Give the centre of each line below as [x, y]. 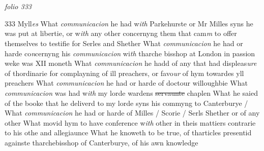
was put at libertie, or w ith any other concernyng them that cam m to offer [121, 33]
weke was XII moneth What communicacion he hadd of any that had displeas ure [131, 63]
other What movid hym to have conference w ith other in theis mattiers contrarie [130, 122]
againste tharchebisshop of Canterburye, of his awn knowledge [101, 142]
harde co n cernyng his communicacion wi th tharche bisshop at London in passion [130, 53]
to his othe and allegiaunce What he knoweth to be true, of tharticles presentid [128, 133]
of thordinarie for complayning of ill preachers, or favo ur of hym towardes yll [124, 73]
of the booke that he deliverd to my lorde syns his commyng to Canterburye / [126, 103]
